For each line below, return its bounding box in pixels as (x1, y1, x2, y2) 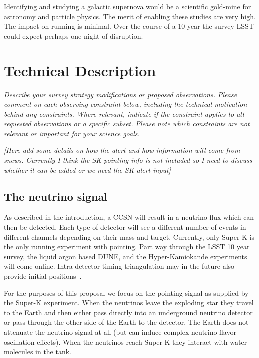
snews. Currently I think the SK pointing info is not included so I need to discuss (4, 155, 252, 165)
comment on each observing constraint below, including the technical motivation (4, 99, 247, 109)
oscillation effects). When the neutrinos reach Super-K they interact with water (4, 336, 247, 347)
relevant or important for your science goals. (4, 128, 140, 138)
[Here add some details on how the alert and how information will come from (4, 145, 240, 155)
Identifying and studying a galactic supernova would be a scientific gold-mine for (4, 1, 251, 11)
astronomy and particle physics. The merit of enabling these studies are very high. (4, 11, 256, 21)
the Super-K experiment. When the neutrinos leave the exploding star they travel (4, 297, 254, 308)
